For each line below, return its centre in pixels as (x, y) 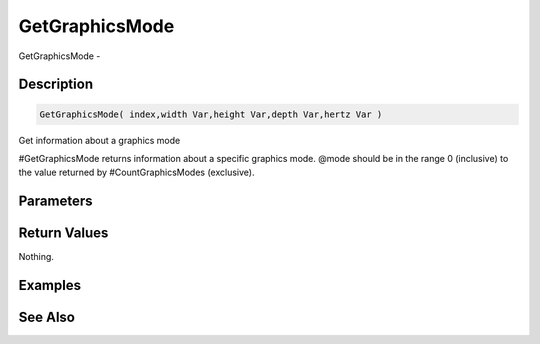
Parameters (55, 201)
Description (56, 84)
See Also (46, 317)
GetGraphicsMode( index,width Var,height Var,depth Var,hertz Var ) (211, 114)
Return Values (63, 233)
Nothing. (36, 257)
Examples (50, 285)
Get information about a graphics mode (99, 140)
